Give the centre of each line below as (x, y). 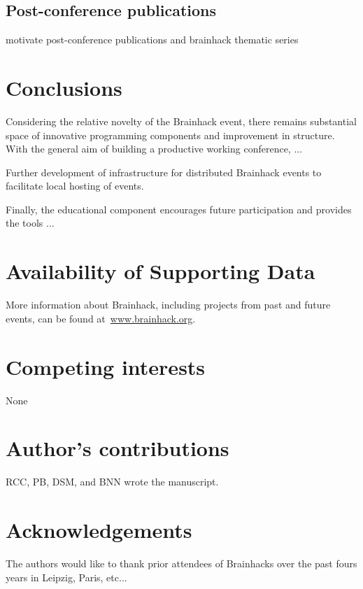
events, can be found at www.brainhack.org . (101, 318)
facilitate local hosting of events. (75, 186)
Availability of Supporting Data (161, 271)
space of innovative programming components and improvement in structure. (170, 135)
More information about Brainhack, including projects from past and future (168, 305)
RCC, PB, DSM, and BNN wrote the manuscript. (112, 482)
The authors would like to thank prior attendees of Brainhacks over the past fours (181, 563)
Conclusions (64, 87)
